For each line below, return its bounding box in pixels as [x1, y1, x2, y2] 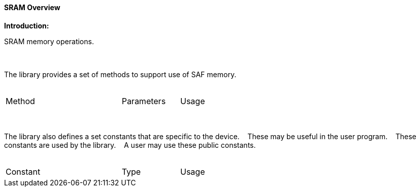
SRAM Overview [4, 3, 60, 12]
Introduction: [4, 21, 49, 30]
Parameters [121, 95, 166, 106]
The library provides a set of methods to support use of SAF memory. [4, 70, 237, 79]
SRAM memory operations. [4, 37, 94, 46]
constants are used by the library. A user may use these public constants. [4, 140, 256, 149]
